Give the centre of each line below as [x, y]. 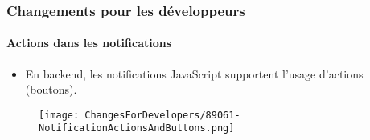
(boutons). [51, 89]
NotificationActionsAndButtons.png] [137, 128]
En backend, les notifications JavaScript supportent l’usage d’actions [194, 73]
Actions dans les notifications [89, 43]
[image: [59, 115]
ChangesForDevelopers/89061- [162, 115]
